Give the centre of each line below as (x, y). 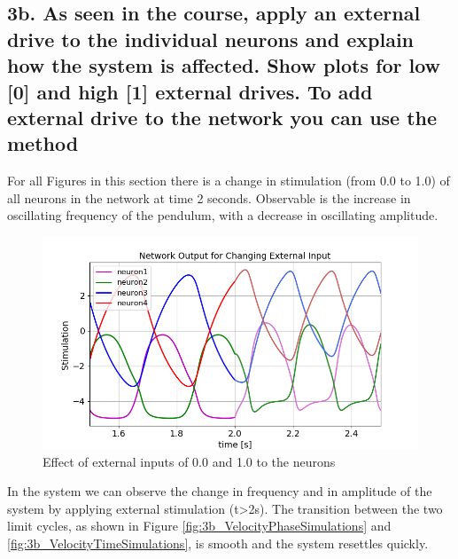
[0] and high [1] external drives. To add (190, 91)
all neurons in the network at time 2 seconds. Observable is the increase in (209, 197)
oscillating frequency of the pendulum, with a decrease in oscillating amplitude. (223, 215)
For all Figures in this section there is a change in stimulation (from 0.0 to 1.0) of (229, 181)
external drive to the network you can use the (222, 117)
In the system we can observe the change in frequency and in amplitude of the (220, 491)
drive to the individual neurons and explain (211, 39)
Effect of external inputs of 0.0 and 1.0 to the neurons (189, 461)
